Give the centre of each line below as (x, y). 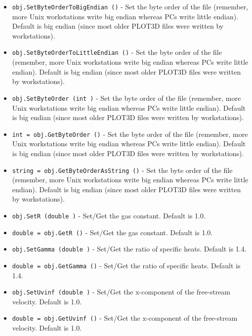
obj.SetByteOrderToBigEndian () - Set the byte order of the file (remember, (130, 6)
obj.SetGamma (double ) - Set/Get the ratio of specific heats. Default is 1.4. (129, 249)
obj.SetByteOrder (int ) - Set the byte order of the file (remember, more (126, 98)
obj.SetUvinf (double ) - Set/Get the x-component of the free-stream (121, 292)
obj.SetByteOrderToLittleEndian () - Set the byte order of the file (117, 52)
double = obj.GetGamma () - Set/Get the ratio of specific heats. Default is (126, 265)
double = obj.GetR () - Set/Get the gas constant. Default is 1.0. (112, 232)
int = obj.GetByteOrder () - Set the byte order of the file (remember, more (130, 134)
